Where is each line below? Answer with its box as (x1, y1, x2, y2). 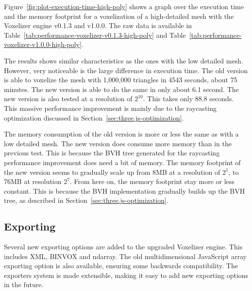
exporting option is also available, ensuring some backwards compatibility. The (4, 260, 238, 271)
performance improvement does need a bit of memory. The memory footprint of (4, 157, 241, 167)
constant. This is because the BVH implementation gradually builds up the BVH (4, 185, 245, 196)
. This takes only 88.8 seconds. (143, 93, 234, 104)
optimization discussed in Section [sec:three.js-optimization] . (4, 112, 184, 123)
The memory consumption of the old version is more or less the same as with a (4, 129, 239, 139)
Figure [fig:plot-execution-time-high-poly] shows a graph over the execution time (4, 1, 244, 11)
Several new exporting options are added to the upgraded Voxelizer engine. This (4, 242, 243, 252)
